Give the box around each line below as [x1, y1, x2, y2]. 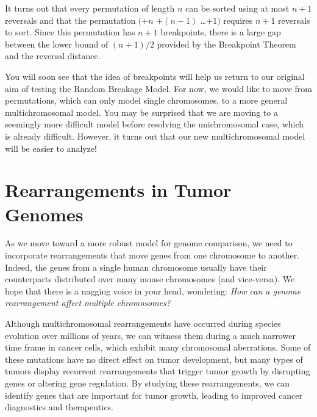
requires [223, 13, 253, 26]
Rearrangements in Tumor [5, 177, 232, 202]
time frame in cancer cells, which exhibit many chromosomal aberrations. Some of [5, 341, 311, 354]
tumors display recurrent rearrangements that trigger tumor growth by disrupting [5, 365, 310, 377]
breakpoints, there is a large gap [160, 26, 281, 38]
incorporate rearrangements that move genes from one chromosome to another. [5, 249, 300, 262]
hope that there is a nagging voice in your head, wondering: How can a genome [5, 284, 301, 297]
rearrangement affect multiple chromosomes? [5, 296, 171, 309]
